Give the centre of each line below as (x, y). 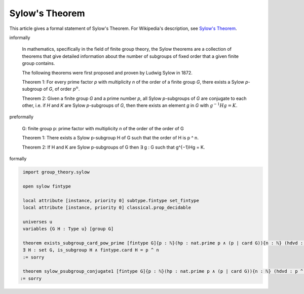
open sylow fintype (47, 186)
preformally (22, 117)
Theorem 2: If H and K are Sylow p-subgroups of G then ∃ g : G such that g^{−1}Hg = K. (113, 147)
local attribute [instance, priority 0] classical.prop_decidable (107, 207)
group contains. (39, 63)
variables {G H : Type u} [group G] (68, 229)
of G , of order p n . (62, 89)
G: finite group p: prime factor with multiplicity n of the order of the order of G (103, 128)
